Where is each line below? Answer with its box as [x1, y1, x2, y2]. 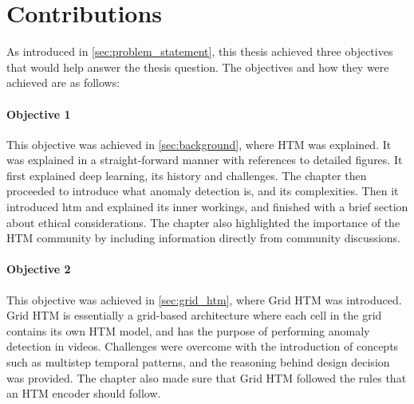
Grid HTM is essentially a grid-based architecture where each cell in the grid [6, 307, 382, 324]
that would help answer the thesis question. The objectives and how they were [6, 58, 389, 75]
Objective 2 [6, 261, 71, 277]
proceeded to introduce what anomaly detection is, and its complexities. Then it [6, 182, 399, 199]
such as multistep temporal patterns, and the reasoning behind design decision [6, 354, 390, 371]
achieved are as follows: [6, 74, 120, 91]
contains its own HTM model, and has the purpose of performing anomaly [6, 322, 370, 339]
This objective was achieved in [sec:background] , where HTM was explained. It [6, 135, 392, 152]
